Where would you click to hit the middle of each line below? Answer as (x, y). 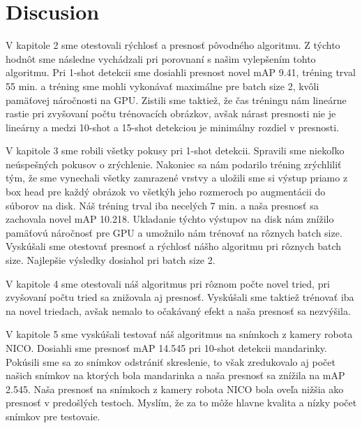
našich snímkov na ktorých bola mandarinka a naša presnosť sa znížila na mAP (175, 375)
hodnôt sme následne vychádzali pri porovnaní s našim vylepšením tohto (161, 58)
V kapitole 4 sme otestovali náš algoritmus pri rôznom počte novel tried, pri (168, 283)
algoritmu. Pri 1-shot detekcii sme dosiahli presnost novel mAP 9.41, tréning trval (181, 72)
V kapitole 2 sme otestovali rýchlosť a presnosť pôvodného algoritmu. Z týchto (173, 45)
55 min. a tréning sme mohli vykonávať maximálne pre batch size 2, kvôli (163, 86)
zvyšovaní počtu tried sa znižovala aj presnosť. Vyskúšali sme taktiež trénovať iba (180, 297)
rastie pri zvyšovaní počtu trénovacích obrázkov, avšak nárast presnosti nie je (171, 113)
